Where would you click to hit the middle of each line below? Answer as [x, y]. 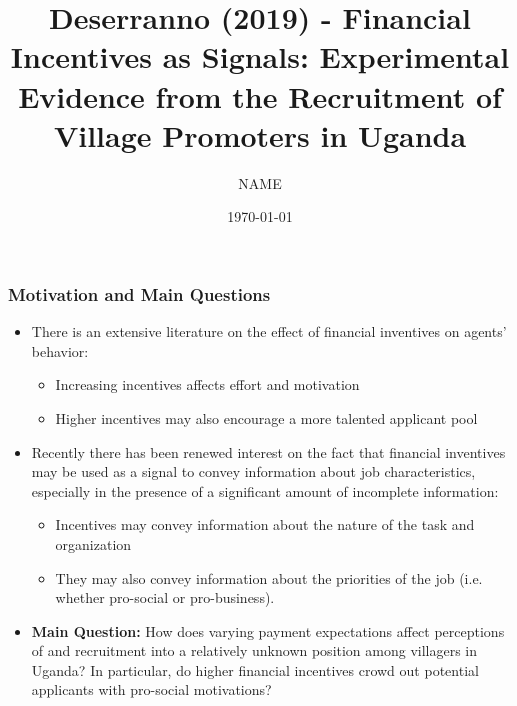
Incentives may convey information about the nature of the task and [265, 524]
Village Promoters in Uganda [260, 134]
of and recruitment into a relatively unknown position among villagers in [254, 650]
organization [93, 543]
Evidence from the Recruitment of [260, 95]
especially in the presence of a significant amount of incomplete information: [265, 490]
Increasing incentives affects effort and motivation [207, 384]
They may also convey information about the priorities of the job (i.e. [269, 577]
